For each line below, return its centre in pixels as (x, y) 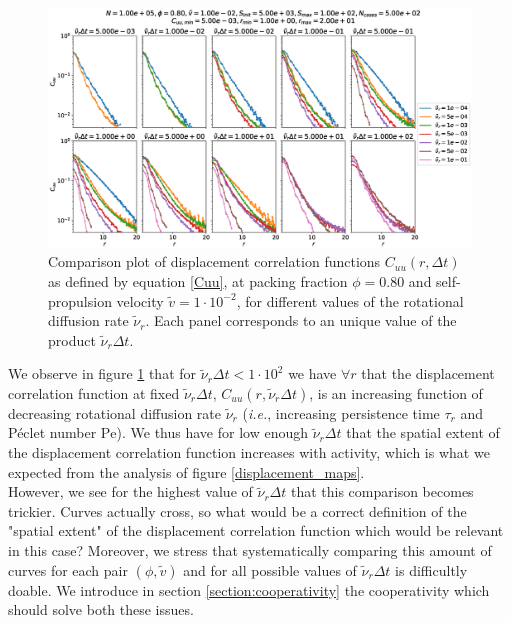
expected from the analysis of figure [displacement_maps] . (186, 471)
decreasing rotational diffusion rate (115, 412)
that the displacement (428, 373)
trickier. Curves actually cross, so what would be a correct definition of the (237, 510)
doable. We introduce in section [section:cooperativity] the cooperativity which (249, 589)
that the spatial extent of (423, 432)
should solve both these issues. (101, 609)
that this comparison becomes (382, 491)
